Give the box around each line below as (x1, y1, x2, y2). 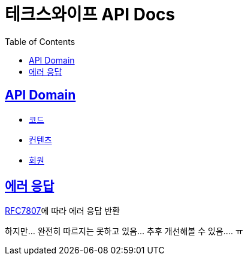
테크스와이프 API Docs (5, 4, 176, 25)
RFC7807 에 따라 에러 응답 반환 (5, 205, 120, 216)
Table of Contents (5, 36, 75, 47)
